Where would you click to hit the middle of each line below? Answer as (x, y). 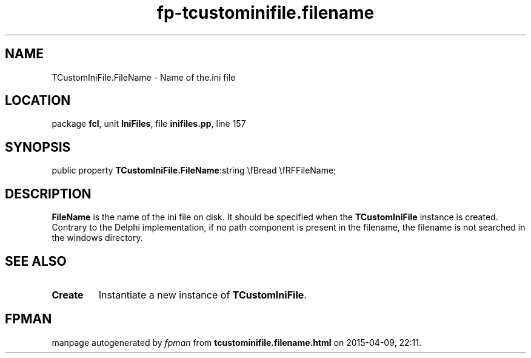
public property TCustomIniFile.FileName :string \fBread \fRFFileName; (194, 171)
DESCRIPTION (48, 194)
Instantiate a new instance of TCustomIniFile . (202, 295)
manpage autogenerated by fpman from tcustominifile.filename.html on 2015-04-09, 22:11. (236, 342)
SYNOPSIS (38, 147)
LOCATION (38, 101)
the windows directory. (97, 238)
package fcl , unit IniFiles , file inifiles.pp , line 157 (149, 124)
